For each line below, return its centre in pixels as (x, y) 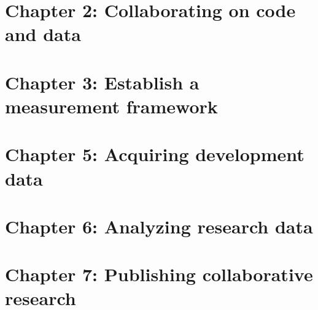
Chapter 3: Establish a (102, 82)
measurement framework (111, 106)
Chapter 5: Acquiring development (155, 154)
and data (43, 34)
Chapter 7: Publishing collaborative (159, 274)
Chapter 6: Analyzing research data (159, 226)
